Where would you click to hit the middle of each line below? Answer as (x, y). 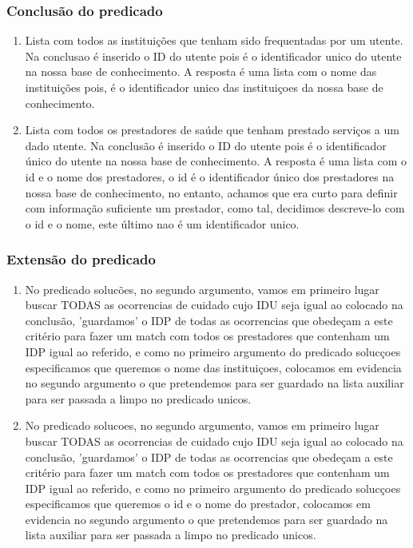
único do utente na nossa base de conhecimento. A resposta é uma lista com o (216, 161)
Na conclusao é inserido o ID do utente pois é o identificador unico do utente (213, 56)
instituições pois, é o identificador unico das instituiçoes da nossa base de (204, 87)
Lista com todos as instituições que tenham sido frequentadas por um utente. (214, 40)
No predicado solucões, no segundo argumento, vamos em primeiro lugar (202, 289)
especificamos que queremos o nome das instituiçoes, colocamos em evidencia (213, 367)
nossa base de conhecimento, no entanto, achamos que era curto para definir (211, 192)
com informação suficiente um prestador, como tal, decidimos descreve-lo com (215, 208)
